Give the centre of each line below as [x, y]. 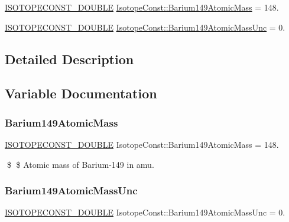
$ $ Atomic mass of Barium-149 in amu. [80, 164]
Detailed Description [69, 59]
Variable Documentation [81, 93]
